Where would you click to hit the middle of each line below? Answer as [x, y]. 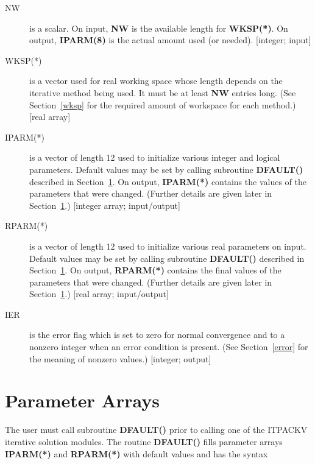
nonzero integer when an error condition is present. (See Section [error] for [169, 347]
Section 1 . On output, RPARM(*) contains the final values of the [155, 270]
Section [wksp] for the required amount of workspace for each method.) [163, 104]
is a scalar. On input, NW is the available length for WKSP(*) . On [159, 28]
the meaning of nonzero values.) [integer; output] [120, 358]
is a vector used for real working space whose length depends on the [156, 81]
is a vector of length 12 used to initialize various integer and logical [155, 157]
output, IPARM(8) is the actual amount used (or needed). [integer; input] [170, 40]
